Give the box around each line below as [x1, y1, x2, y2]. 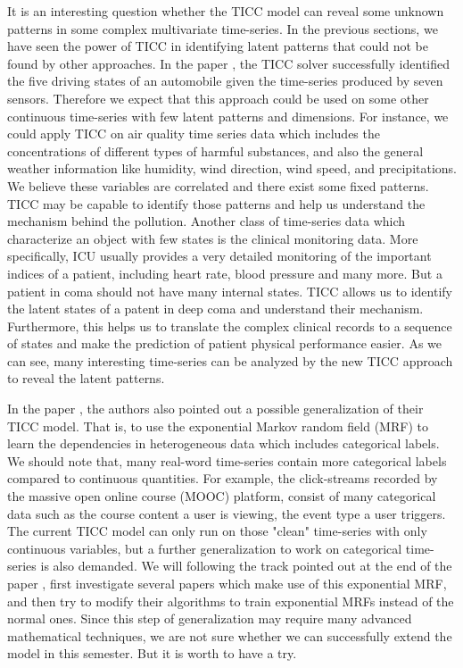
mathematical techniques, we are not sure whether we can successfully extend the [7, 626, 452, 645]
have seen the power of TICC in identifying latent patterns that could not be [7, 37, 428, 55]
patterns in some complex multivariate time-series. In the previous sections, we [7, 19, 438, 38]
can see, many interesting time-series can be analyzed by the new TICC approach [7, 351, 453, 370]
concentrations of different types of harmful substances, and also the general [7, 141, 424, 160]
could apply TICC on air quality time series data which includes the [7, 124, 380, 143]
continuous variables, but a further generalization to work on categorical [7, 539, 402, 557]
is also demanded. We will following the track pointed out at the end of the [40, 556, 452, 575]
